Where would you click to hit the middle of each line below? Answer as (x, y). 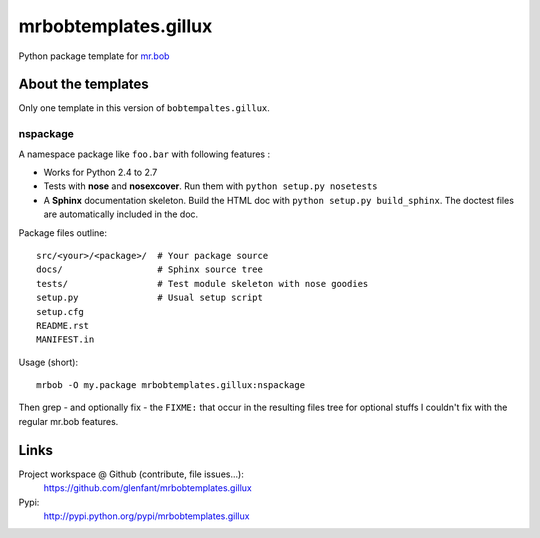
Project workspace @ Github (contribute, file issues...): (131, 474)
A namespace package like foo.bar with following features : (144, 154)
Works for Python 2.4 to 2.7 (100, 172)
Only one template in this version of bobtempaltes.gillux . (144, 108)
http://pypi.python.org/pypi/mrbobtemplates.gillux (146, 516)
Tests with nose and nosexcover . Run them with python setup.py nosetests (210, 186)
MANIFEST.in (65, 339)
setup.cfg (60, 311)
